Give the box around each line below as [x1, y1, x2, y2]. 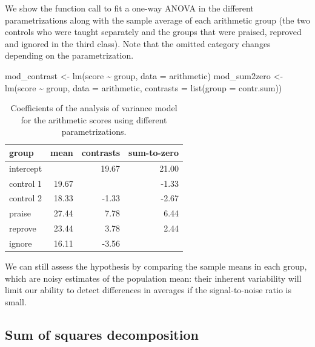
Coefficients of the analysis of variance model [10, 102, 177, 114]
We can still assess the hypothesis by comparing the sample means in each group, [5, 260, 307, 273]
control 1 [9, 177, 42, 189]
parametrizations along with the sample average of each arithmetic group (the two [5, 13, 310, 26]
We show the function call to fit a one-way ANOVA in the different [5, 2, 254, 14]
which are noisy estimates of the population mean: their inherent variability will [5, 271, 302, 284]
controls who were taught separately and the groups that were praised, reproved [5, 25, 302, 38]
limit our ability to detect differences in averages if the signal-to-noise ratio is [5, 284, 292, 296]
